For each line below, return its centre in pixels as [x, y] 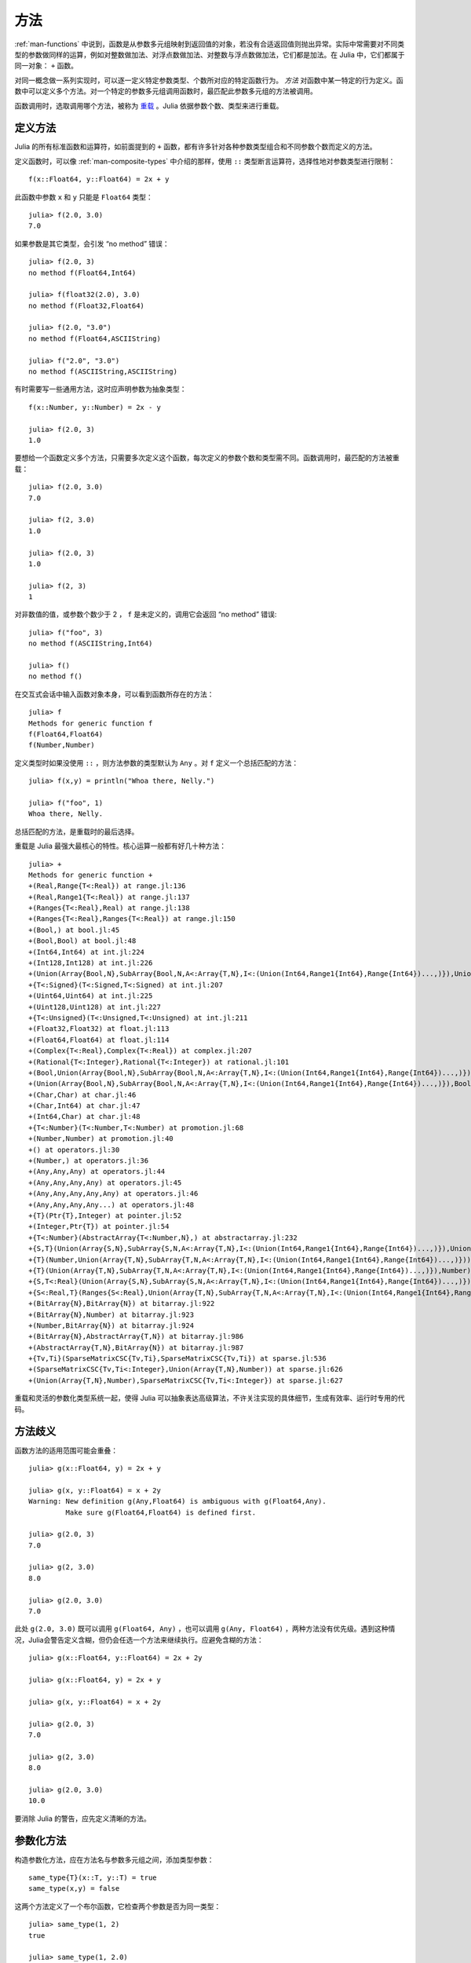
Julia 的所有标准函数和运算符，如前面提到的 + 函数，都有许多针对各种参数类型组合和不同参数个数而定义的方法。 [195, 147]
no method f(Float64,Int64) [82, 272]
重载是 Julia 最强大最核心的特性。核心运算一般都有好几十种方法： [120, 846]
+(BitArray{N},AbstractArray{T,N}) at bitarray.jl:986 [136, 1336]
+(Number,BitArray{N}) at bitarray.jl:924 [111, 1325]
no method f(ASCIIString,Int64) [91, 643]
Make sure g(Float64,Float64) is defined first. [161, 1512]
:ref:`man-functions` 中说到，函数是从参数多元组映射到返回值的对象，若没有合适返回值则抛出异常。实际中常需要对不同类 [210, 44]
